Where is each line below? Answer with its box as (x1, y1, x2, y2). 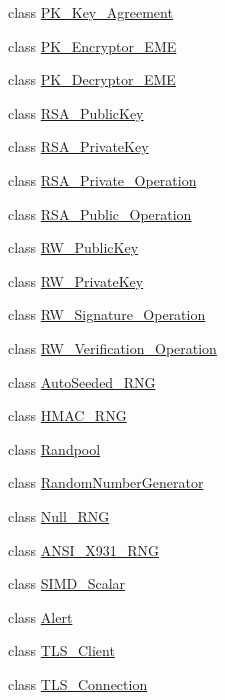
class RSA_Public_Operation (8, 203, 192, 224)
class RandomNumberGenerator (8, 472, 204, 493)
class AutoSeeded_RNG (8, 371, 156, 392)
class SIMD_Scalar (8, 573, 126, 594)
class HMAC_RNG (8, 405, 127, 426)
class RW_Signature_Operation (8, 304, 206, 325)
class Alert (8, 606, 73, 627)
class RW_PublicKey (8, 237, 139, 258)
